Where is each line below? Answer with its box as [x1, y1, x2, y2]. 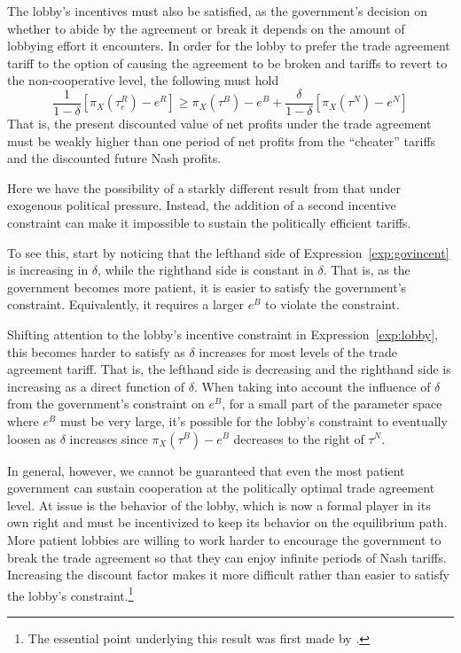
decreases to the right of [233, 429, 364, 447]
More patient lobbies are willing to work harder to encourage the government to [7, 530, 441, 548]
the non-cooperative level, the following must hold [7, 71, 279, 89]
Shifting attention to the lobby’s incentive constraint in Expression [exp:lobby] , [7, 324, 439, 343]
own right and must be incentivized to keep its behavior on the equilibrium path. [7, 513, 448, 532]
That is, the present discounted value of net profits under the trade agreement [7, 114, 432, 133]
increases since [69, 429, 148, 447]
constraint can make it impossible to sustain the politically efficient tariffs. [7, 214, 411, 231]
